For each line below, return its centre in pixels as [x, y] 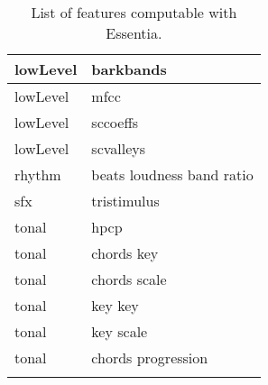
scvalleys [119, 148]
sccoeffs [115, 122]
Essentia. [134, 33]
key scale [120, 331]
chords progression [150, 357]
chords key [125, 253]
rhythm [38, 174]
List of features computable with [134, 12]
